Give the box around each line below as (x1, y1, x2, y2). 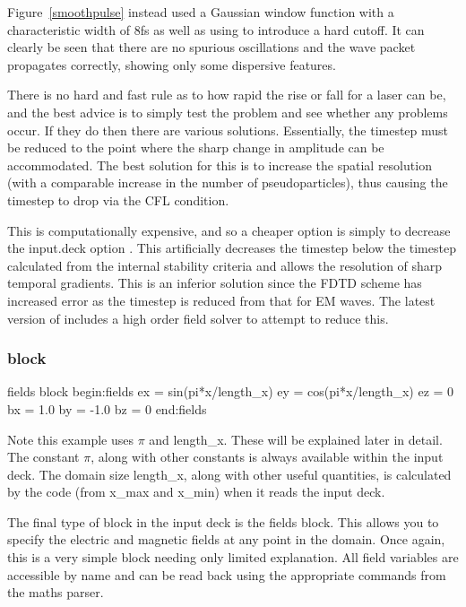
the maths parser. (7, 583, 104, 602)
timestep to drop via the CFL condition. (7, 190, 229, 209)
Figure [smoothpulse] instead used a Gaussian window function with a (7, 3, 394, 21)
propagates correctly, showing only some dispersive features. (7, 55, 336, 74)
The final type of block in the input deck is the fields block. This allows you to (7, 512, 439, 531)
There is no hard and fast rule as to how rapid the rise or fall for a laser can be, (7, 85, 446, 104)
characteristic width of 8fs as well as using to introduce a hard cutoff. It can (7, 20, 425, 39)
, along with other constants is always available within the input (91, 447, 444, 466)
